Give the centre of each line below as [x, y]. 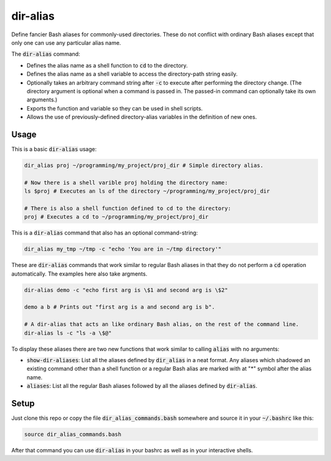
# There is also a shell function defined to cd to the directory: [128, 208]
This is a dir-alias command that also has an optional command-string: [105, 233]
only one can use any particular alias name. [66, 42]
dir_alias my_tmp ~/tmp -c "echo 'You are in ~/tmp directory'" [123, 249]
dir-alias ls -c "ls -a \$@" [68, 333]
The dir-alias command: [46, 54]
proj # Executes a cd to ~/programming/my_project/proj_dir [116, 217]
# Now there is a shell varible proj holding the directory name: [126, 182]
